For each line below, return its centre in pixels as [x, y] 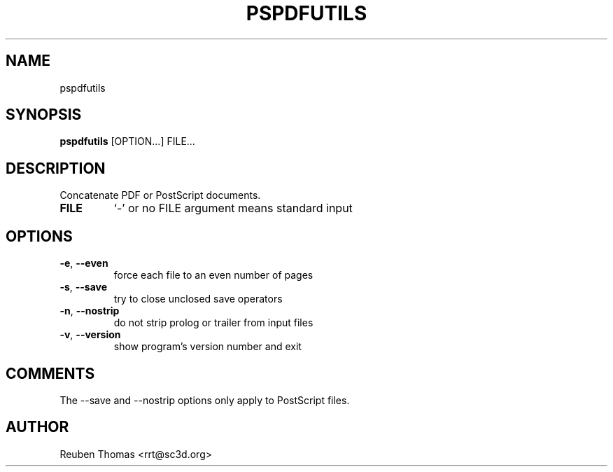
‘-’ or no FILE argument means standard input [233, 208]
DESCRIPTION [56, 168]
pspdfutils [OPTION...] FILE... [127, 141]
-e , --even [84, 263]
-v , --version [90, 335]
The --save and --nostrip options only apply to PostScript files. [205, 400]
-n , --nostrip [90, 311]
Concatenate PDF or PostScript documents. [160, 195]
